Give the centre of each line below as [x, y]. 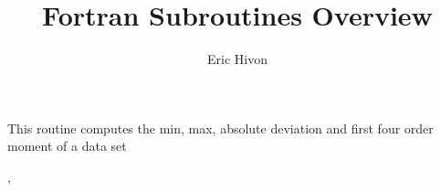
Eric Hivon [237, 59]
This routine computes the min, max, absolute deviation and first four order [220, 128]
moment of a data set [67, 146]
